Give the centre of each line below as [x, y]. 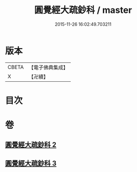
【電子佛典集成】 [48, 67]
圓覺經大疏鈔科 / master [83, 10]
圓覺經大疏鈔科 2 [31, 145]
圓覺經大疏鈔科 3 [31, 163]
